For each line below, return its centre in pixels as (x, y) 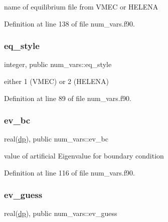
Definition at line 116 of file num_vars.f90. (69, 172)
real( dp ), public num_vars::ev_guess (61, 213)
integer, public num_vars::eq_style (58, 64)
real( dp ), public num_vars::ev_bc (56, 139)
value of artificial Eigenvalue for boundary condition (84, 155)
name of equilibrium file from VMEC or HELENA (81, 6)
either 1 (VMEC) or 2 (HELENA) (56, 81)
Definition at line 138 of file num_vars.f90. (69, 23)
